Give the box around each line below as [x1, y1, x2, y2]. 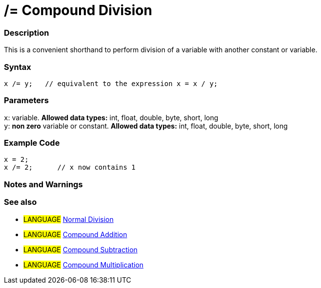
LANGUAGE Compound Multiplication [23, 260, 144, 269]
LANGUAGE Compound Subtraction [23, 245, 138, 254]
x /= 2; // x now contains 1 [4, 163, 136, 172]
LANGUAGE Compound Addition [23, 230, 127, 239]
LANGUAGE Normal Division [23, 215, 114, 223]
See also [4, 197, 37, 207]
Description [4, 27, 49, 38]
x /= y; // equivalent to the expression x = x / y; [4, 79, 218, 88]
